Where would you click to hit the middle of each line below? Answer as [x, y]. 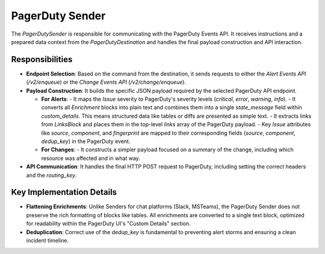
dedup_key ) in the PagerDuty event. [86, 141]
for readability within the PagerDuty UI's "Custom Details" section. [108, 224]
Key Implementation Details [64, 192]
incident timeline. [48, 240]
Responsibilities [42, 59]
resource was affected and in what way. [91, 158]
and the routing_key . [52, 175]
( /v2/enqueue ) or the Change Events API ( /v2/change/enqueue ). [106, 82]
